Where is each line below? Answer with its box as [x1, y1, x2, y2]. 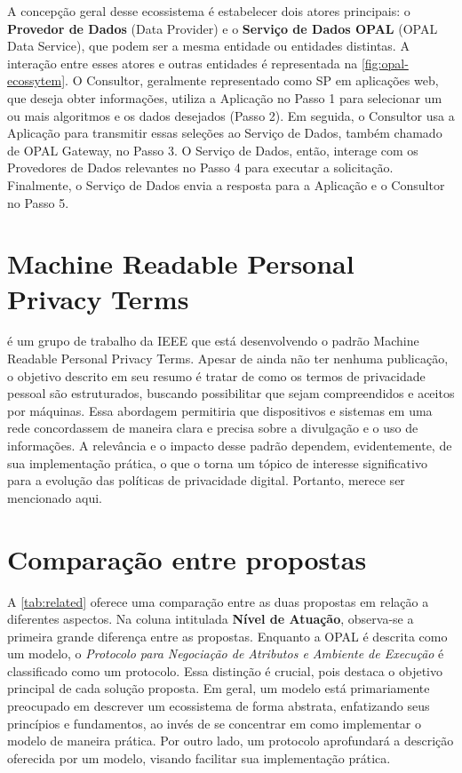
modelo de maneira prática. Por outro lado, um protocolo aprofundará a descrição [7, 731, 454, 750]
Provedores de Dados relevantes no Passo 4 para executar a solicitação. [7, 158, 394, 177]
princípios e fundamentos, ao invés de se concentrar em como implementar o [7, 713, 421, 732]
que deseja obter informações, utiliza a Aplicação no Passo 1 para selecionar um [7, 88, 442, 107]
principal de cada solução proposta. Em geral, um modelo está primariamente [7, 679, 430, 697]
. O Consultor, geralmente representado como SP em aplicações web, [65, 71, 439, 90]
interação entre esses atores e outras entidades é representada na [7, 53, 358, 72]
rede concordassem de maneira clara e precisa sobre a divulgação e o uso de [7, 418, 418, 437]
